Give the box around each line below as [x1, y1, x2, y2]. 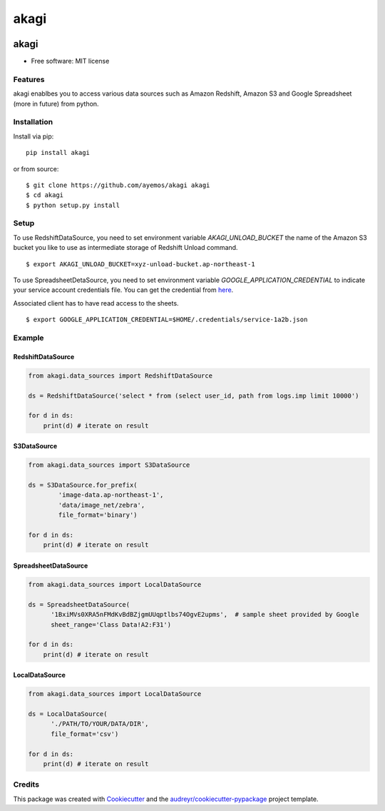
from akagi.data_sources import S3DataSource [28, 461, 190, 469]
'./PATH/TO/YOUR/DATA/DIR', [51, 720, 149, 728]
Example [13, 333, 44, 343]
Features [13, 74, 45, 84]
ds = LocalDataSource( [28, 710, 108, 718]
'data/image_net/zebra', [58, 500, 145, 509]
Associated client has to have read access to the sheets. [13, 298, 179, 307]
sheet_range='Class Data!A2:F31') [51, 620, 171, 628]
